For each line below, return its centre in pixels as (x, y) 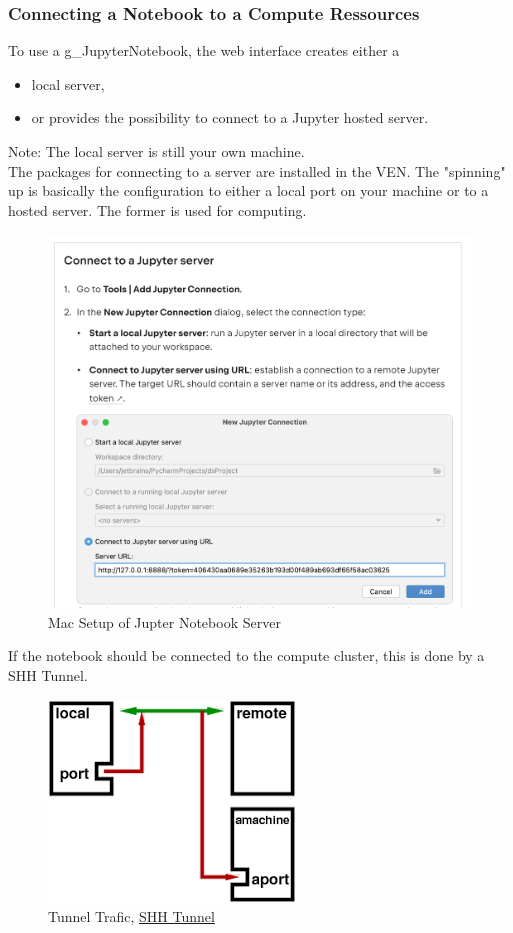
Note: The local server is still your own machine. (156, 151)
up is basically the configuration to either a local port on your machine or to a (248, 190)
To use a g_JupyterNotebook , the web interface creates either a (204, 50)
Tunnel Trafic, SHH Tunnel (131, 916)
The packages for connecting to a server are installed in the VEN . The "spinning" (257, 170)
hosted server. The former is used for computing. (157, 209)
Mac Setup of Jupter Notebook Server (164, 621)
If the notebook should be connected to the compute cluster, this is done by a (246, 655)
